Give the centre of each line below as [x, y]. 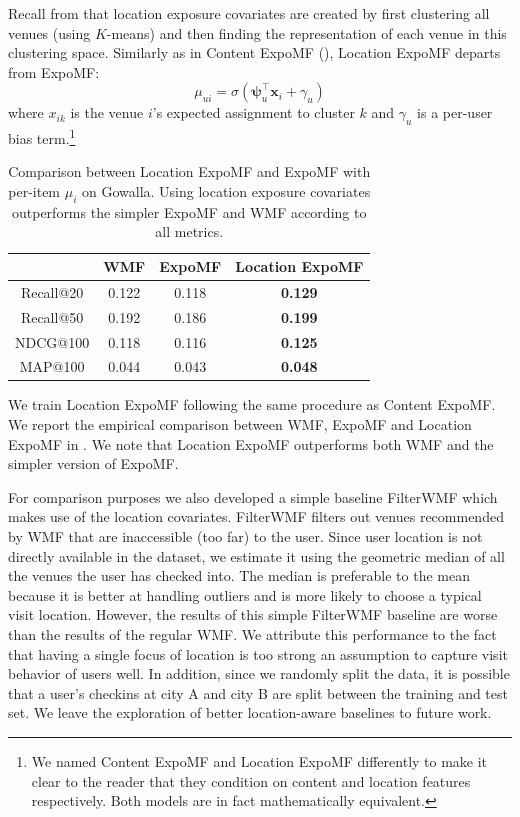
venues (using [49, 32]
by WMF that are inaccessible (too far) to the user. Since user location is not [245, 536]
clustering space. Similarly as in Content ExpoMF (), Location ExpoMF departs [254, 52]
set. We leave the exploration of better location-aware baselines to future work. [250, 712]
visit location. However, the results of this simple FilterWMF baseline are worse [253, 614]
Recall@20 [52, 291]
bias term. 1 [42, 136]
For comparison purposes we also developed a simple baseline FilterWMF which [253, 496]
